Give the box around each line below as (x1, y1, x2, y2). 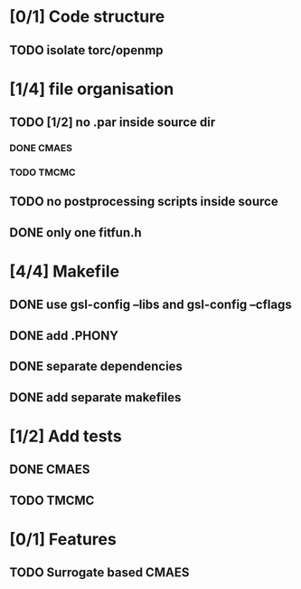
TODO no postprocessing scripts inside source (9, 194, 278, 209)
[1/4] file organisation (9, 79, 174, 99)
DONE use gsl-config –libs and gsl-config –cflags (9, 297, 292, 313)
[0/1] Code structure (9, 6, 165, 27)
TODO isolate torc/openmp (9, 43, 165, 58)
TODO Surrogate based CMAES (9, 565, 190, 581)
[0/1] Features (9, 528, 118, 549)
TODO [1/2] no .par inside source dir (9, 115, 216, 130)
